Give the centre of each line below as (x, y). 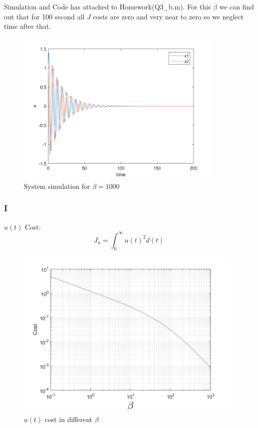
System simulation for (57, 186)
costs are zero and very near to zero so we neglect (168, 16)
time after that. (28, 26)
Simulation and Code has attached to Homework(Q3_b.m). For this (107, 6)
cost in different (68, 419)
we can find (237, 6)
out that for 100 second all (44, 16)
